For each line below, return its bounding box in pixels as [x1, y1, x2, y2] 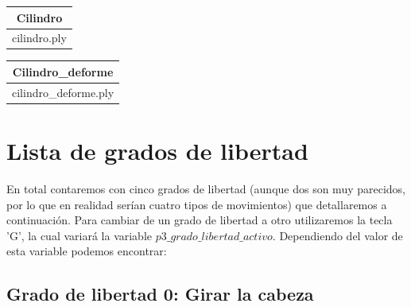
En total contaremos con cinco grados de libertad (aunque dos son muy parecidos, [6, 181, 406, 196]
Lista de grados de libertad [6, 134, 308, 167]
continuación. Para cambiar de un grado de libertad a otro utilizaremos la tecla [6, 212, 393, 228]
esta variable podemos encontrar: [6, 243, 167, 259]
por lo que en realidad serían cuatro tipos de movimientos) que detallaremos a [6, 196, 387, 212]
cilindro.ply [12, 29, 67, 46]
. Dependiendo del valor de [272, 227, 403, 243]
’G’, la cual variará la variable [6, 227, 153, 243]
